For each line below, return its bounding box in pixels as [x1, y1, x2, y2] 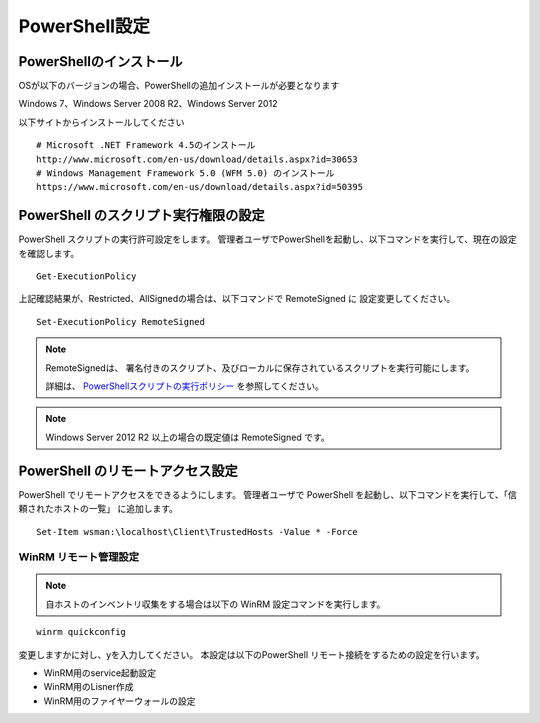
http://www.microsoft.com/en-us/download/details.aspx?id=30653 [36, 153, 359, 165]
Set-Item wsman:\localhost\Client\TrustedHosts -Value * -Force [36, 526, 359, 537]
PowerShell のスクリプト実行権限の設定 [18, 207, 265, 224]
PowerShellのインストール [18, 53, 183, 70]
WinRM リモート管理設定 [18, 550, 140, 564]
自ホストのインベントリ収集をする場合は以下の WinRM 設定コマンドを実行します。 [45, 598, 386, 610]
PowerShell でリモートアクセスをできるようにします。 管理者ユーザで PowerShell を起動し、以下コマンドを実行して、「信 [18, 488, 517, 500]
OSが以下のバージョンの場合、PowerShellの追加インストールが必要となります [18, 80, 340, 92]
